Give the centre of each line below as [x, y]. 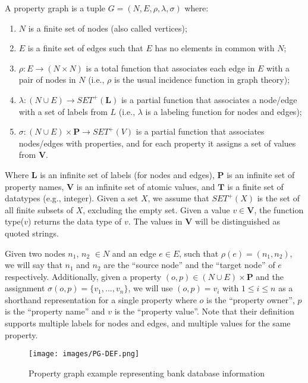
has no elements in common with [215, 48]
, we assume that [178, 198]
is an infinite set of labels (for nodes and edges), [127, 174]
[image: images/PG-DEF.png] [84, 354]
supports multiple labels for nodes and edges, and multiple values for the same [148, 323]
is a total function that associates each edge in [170, 68]
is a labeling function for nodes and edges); [224, 111]
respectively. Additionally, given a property [83, 276]
